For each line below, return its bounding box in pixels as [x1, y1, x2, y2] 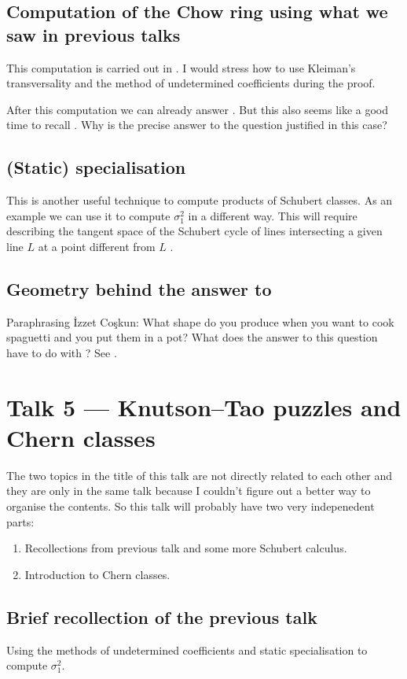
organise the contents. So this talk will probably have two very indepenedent [6, 498, 375, 515]
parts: [6, 513, 35, 530]
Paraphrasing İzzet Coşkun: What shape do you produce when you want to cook [6, 313, 394, 330]
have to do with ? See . [6, 344, 117, 360]
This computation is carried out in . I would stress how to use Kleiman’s [6, 59, 356, 76]
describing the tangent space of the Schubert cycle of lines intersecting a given [6, 223, 383, 239]
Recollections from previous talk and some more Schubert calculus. [24, 540, 347, 556]
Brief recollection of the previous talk [6, 604, 317, 629]
